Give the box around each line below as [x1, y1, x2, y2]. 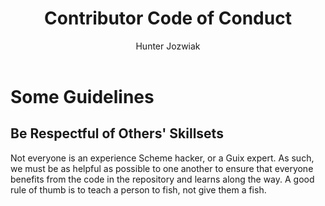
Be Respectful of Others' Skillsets [10, 125, 224, 142]
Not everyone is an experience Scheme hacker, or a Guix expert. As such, [10, 152, 315, 164]
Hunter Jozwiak [135, 40, 201, 52]
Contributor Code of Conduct [44, 7, 292, 30]
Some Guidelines [10, 85, 155, 108]
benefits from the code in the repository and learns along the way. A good [10, 173, 315, 185]
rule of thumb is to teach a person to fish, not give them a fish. [10, 183, 267, 196]
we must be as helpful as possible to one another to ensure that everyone [10, 162, 314, 174]
